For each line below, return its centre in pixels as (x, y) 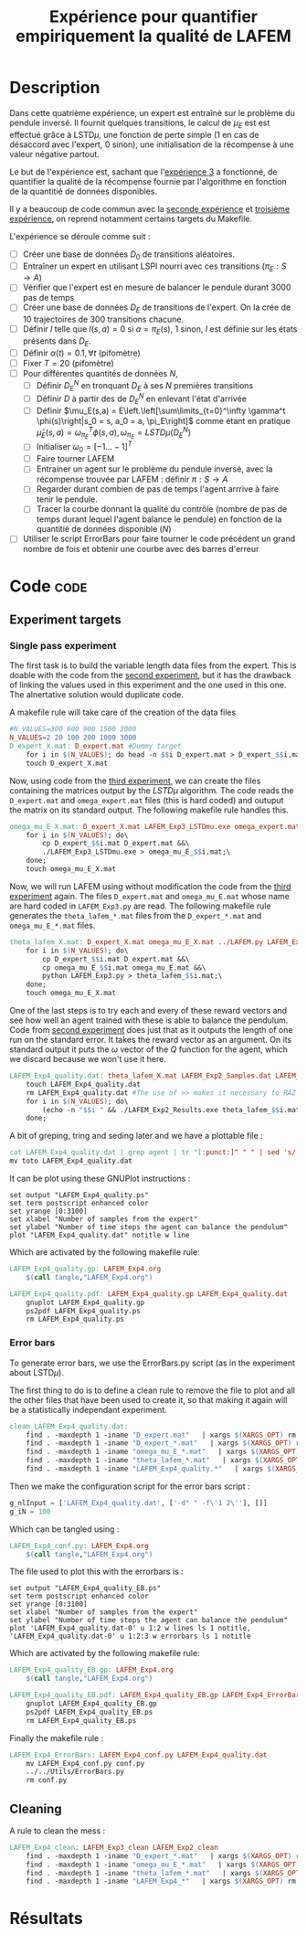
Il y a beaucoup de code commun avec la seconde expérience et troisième (150, 208)
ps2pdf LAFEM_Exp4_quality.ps (84, 1311)
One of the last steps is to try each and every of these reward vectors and (148, 1011)
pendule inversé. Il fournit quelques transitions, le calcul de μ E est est (140, 123)
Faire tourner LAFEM (75, 459)
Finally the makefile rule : (57, 1737)
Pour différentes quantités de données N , (100, 373)
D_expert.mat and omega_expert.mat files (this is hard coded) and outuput (147, 800)
